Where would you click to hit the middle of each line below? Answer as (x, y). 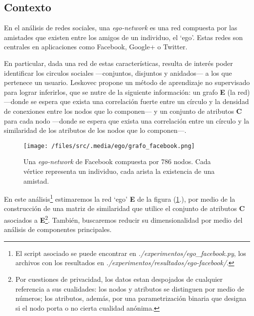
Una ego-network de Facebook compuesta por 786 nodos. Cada (117, 161)
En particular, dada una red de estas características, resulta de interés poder (118, 63)
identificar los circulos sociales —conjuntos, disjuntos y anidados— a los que (118, 73)
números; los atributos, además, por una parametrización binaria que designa (131, 298)
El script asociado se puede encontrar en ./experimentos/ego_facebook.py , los (131, 253)
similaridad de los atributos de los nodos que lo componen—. (95, 130)
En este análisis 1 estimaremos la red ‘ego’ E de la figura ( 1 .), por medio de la (120, 198)
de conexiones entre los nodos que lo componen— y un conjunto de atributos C (123, 111)
